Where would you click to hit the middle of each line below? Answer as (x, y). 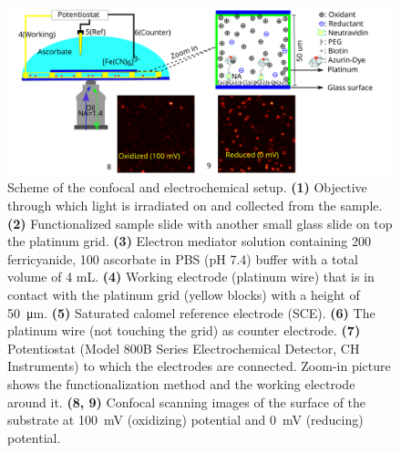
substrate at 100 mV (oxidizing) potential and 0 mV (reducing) (185, 420)
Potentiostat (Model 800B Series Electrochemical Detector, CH (184, 348)
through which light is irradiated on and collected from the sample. (195, 206)
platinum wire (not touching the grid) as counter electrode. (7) (184, 330)
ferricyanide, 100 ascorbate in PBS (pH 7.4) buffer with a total (183, 258)
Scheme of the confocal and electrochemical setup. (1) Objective (187, 187)
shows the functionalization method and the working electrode (181, 383)
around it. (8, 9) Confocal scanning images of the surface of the (187, 402)
